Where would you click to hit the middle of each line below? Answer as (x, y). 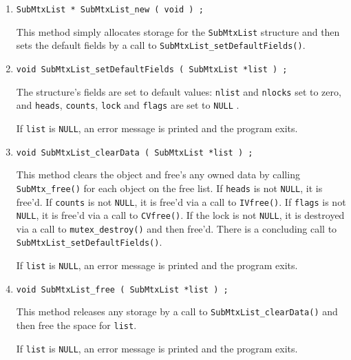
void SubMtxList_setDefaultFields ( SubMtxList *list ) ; (152, 69)
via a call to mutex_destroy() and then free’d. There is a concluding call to (177, 228)
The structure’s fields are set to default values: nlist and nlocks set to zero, (179, 91)
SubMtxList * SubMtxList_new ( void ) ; (110, 10)
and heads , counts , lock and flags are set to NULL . (128, 105)
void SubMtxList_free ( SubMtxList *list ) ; (122, 289)
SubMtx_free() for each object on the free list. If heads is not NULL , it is (169, 188)
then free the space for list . (76, 325)
